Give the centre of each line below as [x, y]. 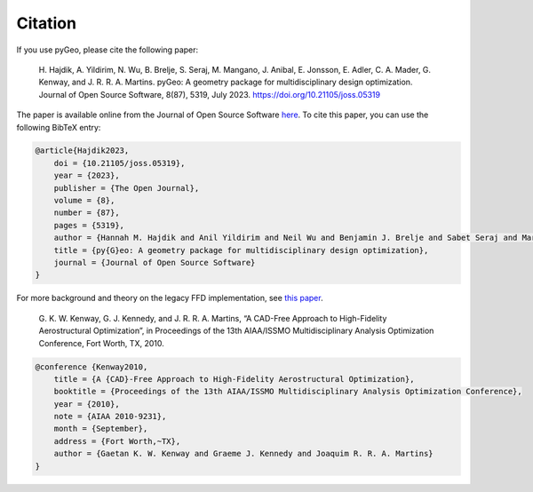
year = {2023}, [87, 176]
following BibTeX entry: [59, 127]
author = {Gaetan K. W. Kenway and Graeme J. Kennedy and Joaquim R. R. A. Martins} [244, 454]
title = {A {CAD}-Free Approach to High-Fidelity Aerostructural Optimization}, [234, 379]
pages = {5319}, [89, 225]
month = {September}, [101, 429]
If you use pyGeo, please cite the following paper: [107, 50]
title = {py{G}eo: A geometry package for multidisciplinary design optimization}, [241, 250]
